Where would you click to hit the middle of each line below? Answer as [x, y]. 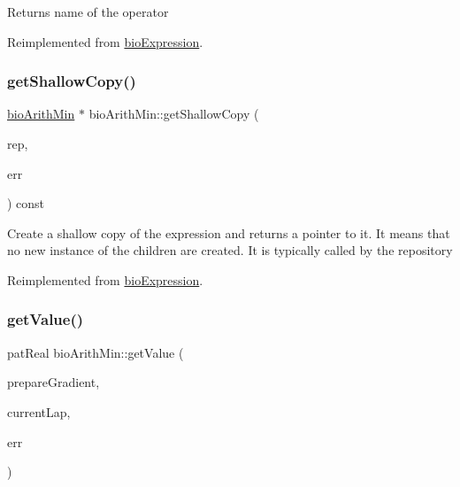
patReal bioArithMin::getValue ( [96, 352]
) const [26, 203]
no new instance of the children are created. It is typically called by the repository [230, 250]
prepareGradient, [54, 382]
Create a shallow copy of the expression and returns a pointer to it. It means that [229, 232]
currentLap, [39, 411]
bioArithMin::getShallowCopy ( [174, 114]
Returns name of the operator [88, 12]
